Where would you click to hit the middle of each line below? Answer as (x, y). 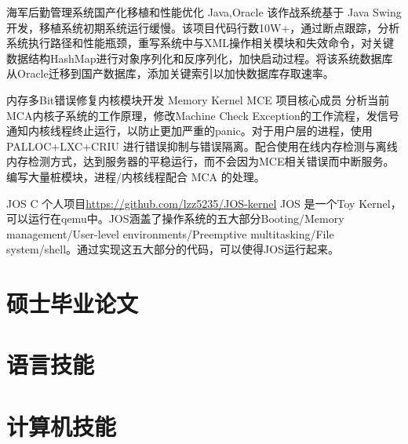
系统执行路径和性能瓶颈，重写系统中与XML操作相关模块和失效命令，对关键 (200, 43)
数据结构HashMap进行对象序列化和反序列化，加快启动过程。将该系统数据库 (200, 58)
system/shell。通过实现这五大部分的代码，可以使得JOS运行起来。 (173, 249)
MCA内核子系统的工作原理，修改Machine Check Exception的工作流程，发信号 (203, 115)
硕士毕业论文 (73, 303)
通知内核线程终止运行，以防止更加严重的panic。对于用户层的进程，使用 (189, 131)
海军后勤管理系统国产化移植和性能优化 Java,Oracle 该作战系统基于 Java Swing (204, 12)
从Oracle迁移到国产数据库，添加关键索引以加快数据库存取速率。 (170, 73)
